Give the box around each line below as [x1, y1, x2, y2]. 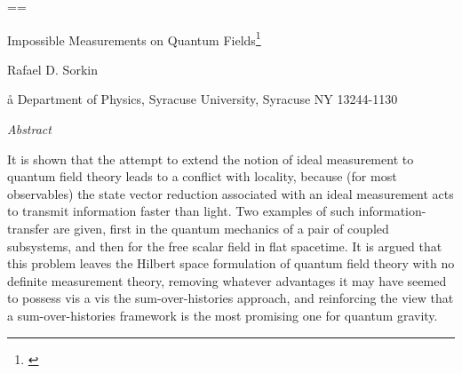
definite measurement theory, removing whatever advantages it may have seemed [7, 271, 447, 290]
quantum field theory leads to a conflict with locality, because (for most [7, 167, 397, 186]
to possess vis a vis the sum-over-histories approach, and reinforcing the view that [7, 289, 454, 307]
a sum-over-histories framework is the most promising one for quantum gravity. [7, 306, 438, 324]
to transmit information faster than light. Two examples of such [7, 202, 354, 220]
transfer [7, 219, 50, 237]
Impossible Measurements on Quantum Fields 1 [7, 28, 261, 49]
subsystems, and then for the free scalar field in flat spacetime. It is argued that [7, 236, 442, 255]
